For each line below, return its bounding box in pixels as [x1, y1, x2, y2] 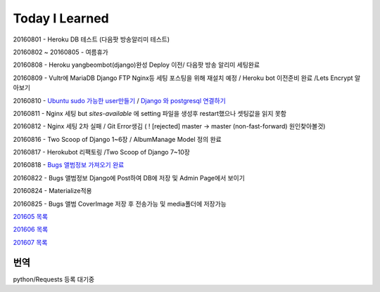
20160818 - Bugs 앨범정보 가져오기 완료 [13, 161, 125, 169]
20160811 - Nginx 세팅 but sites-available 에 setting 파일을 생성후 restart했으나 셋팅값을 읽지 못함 [13, 109, 286, 117]
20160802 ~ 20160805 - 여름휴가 [13, 48, 108, 56]
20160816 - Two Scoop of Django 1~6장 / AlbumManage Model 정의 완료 [13, 135, 222, 143]
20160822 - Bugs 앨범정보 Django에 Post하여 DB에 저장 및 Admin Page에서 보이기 [13, 173, 246, 182]
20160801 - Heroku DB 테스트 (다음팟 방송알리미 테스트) [13, 35, 170, 44]
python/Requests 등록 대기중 [13, 274, 95, 284]
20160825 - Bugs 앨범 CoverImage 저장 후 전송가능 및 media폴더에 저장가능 [13, 199, 227, 208]
